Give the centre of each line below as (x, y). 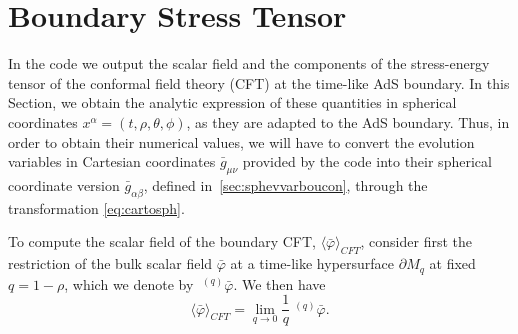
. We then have (279, 283)
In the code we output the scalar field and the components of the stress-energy (249, 63)
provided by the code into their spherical (367, 161)
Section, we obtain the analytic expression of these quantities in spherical (232, 102)
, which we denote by (129, 283)
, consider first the (416, 241)
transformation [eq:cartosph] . (96, 207)
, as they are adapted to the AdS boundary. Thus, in (348, 121)
